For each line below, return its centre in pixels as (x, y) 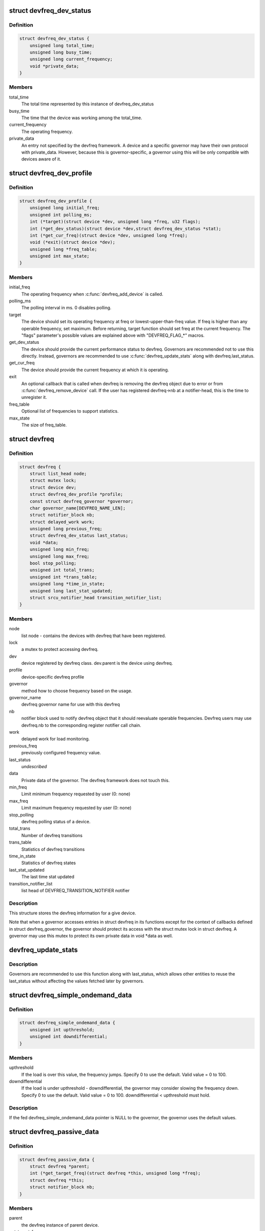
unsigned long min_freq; (60, 550)
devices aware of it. (41, 159)
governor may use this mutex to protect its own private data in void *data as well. (91, 936)
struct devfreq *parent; (60, 1166)
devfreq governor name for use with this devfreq (71, 705)
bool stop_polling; (53, 563)
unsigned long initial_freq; (65, 208)
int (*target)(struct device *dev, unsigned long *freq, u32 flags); (115, 222)
